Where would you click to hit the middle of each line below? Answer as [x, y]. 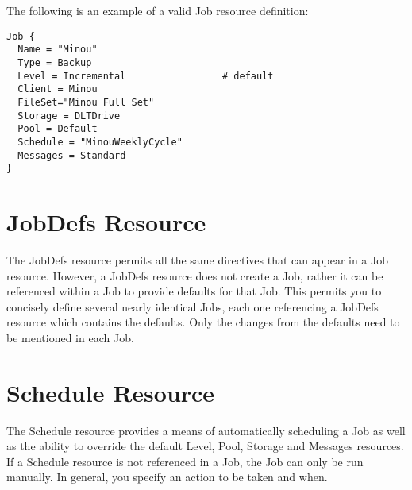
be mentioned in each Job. [70, 337]
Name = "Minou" [58, 50]
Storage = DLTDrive [69, 116]
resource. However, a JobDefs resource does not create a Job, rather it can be [195, 275]
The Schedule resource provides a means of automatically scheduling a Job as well [206, 430]
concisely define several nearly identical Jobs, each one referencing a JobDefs [193, 306]
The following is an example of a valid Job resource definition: [158, 10]
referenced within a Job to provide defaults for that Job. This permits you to [194, 291]
